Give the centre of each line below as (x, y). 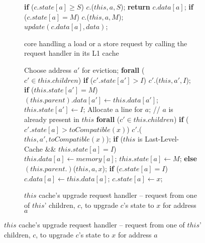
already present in (52, 119)
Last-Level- (162, 139)
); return (135, 7)
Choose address (48, 70)
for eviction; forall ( (113, 70)
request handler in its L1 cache (72, 53)
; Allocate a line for (113, 109)
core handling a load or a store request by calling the (106, 43)
